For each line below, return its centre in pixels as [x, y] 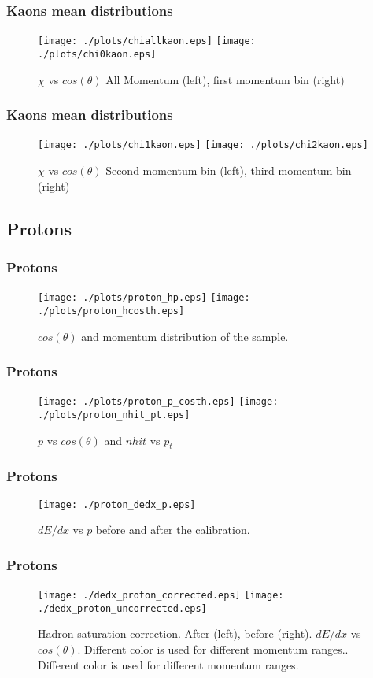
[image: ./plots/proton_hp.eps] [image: [144, 298]
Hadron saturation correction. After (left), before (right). [175, 634]
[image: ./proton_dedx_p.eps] [117, 504]
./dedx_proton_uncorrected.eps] [122, 608]
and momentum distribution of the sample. [185, 336]
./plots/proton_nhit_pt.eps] [114, 415]
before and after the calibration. [173, 530]
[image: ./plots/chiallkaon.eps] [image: [147, 41]
